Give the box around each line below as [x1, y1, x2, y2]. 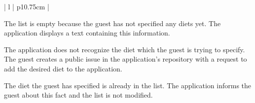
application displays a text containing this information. [4, 28, 170, 38]
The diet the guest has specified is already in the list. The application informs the [4, 80, 252, 90]
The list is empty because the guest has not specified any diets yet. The [4, 18, 221, 28]
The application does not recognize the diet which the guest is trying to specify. [4, 44, 245, 54]
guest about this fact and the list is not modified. [4, 90, 153, 100]
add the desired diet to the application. [4, 63, 122, 73]
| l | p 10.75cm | [4, 1, 49, 11]
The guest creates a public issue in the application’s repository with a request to [4, 54, 247, 64]
